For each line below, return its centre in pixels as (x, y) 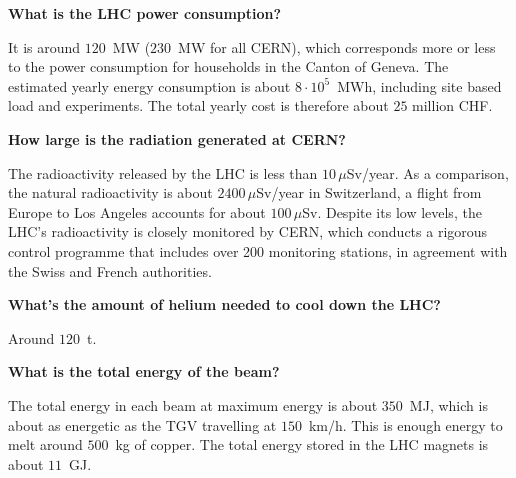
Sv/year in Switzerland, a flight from (369, 192)
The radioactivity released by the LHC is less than (163, 172)
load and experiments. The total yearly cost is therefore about (198, 105)
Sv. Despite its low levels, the (392, 211)
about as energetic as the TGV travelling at (142, 424)
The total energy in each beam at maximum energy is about (193, 404)
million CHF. (452, 105)
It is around (44, 46)
